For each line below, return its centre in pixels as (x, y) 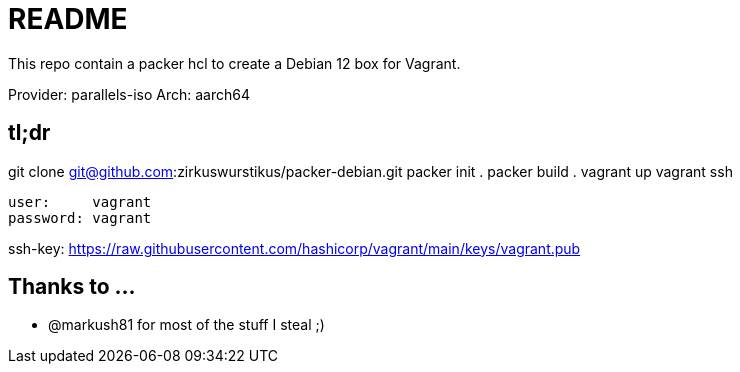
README (68, 19)
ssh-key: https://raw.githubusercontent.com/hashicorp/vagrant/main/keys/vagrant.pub (294, 248)
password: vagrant (80, 217)
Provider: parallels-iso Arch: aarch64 (129, 94)
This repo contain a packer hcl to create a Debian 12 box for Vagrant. (234, 63)
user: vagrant (80, 201)
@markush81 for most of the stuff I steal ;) (186, 325)
